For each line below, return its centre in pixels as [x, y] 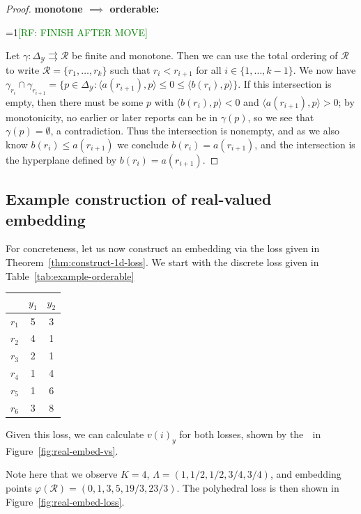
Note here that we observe [62, 474]
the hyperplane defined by [61, 159]
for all [209, 69]
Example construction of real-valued [139, 199]
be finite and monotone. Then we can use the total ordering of [205, 55]
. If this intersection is [285, 84]
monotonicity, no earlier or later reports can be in [112, 117]
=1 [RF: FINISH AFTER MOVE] [77, 32]
